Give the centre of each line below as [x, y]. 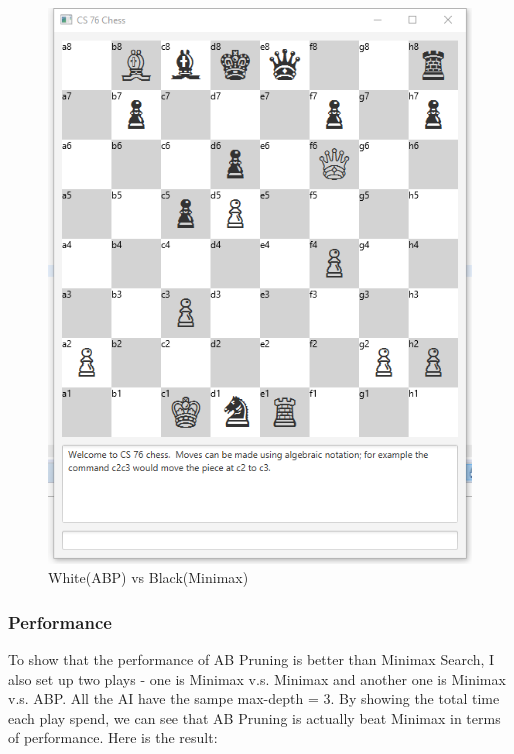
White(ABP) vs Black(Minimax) [148, 577]
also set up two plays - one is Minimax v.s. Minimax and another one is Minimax [257, 678]
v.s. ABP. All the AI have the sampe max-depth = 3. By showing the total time [254, 698]
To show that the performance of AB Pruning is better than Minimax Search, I [251, 658]
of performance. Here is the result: [113, 737]
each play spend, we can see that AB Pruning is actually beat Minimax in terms [254, 717]
